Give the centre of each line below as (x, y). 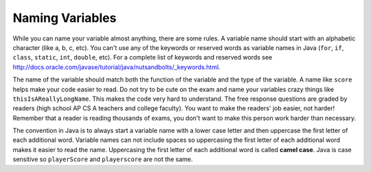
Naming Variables (65, 18)
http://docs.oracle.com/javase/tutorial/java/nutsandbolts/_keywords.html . (116, 67)
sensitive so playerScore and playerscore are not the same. (103, 159)
